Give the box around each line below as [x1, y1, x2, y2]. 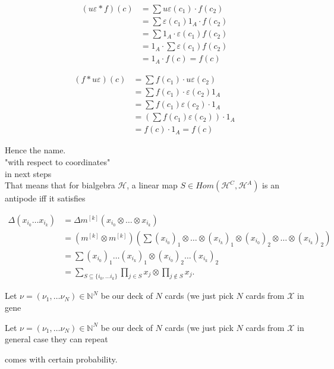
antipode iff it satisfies [5, 192, 86, 204]
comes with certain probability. [5, 352, 118, 365]
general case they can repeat [5, 333, 108, 345]
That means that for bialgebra [5, 179, 115, 191]
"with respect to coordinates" [5, 155, 111, 168]
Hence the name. [5, 144, 66, 156]
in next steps [5, 167, 52, 179]
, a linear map [127, 179, 178, 191]
